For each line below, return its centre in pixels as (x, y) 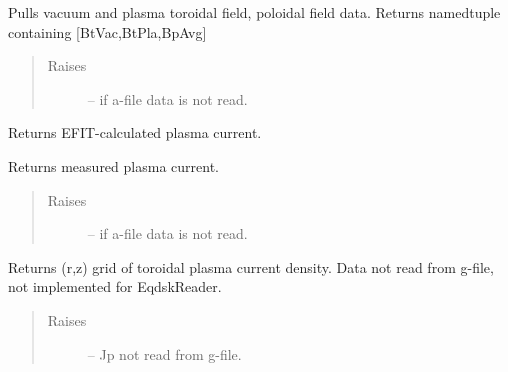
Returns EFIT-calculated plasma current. (135, 132)
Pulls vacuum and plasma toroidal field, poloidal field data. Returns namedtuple (254, 12)
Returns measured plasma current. (113, 165)
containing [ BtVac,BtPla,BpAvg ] (107, 31)
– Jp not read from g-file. (164, 353)
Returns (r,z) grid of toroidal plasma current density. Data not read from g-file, (251, 266)
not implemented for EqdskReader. (115, 286)
